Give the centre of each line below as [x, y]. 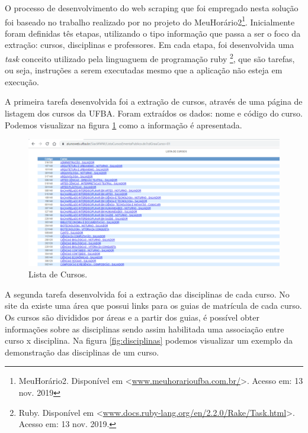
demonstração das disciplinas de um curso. [82, 352]
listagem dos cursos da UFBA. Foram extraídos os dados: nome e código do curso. [154, 113]
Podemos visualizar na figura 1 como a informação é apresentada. [123, 125]
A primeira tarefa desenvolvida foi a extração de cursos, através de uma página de [154, 101]
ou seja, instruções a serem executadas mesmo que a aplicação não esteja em [144, 70]
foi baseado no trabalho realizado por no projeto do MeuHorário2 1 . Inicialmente [150, 21]
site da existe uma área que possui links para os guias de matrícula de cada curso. [153, 306]
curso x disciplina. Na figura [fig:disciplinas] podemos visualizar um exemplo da [149, 340]
